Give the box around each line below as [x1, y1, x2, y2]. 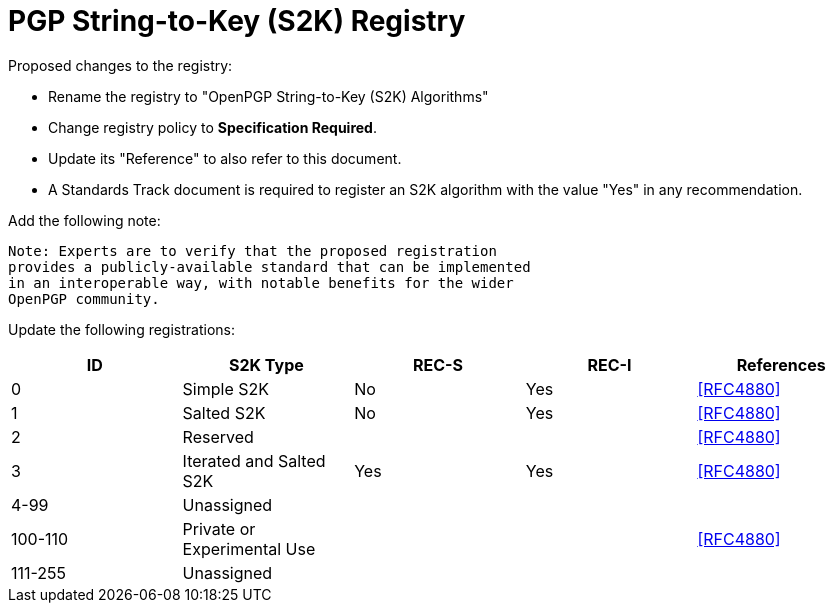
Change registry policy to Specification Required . [48, 118, 377, 136]
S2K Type [229, 354, 304, 375]
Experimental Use [182, 538, 316, 559]
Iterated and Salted [182, 450, 326, 471]
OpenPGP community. [8, 290, 160, 307]
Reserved [182, 426, 254, 447]
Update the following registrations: [8, 320, 235, 338]
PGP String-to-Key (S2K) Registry [8, 4, 466, 38]
